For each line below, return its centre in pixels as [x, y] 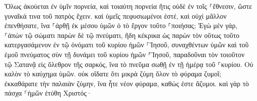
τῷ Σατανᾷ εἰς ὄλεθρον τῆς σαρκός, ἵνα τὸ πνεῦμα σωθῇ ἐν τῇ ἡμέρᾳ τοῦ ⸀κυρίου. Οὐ [129, 64]
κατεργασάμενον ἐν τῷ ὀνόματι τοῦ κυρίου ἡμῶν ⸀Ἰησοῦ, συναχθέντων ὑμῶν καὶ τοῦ [127, 45]
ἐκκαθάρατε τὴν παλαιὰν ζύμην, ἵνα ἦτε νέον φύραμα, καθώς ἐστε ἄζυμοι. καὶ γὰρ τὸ [127, 83]
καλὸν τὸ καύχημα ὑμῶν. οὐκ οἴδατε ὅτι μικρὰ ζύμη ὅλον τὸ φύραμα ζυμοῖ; [113, 74]
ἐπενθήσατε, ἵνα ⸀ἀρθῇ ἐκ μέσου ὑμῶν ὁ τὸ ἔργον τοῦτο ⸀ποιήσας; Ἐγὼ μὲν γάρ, [121, 25]
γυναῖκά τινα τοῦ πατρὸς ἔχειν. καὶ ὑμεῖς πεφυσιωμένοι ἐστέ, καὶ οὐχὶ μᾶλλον [116, 16]
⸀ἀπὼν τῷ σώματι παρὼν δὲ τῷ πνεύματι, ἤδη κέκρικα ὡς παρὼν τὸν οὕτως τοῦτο [122, 35]
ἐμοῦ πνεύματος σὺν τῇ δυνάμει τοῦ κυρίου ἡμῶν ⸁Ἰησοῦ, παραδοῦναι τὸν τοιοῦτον [125, 54]
